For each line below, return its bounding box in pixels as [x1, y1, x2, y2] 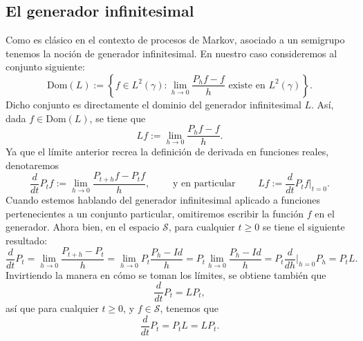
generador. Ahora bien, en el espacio [6, 220, 160, 234]
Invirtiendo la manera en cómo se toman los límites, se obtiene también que [6, 267, 326, 282]
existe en [228, 80, 266, 90]
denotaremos [6, 157, 59, 172]
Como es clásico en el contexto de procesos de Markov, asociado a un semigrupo [6, 32, 345, 47]
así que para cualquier [6, 301, 99, 315]
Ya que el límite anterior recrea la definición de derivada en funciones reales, [6, 144, 329, 159]
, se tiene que [89, 110, 146, 125]
